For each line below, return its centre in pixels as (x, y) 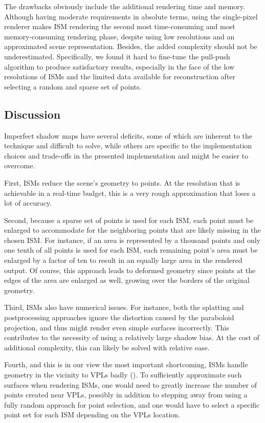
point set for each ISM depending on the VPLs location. (92, 415)
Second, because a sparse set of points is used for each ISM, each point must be (129, 220)
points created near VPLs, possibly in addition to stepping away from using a (126, 395)
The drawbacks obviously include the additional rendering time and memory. (125, 6)
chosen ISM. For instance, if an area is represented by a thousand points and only (132, 240)
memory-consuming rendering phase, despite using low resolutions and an (119, 36)
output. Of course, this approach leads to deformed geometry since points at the (130, 270)
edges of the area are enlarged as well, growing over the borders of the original (127, 280)
